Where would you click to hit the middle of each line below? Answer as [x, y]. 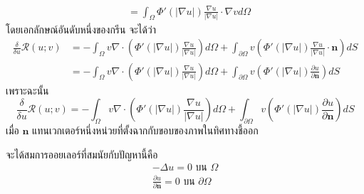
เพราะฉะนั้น [27, 90]
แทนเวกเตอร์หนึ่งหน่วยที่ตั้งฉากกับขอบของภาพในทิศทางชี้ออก [145, 130]
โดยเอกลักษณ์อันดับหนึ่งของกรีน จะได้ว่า [81, 29]
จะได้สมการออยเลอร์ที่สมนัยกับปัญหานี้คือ [82, 154]
